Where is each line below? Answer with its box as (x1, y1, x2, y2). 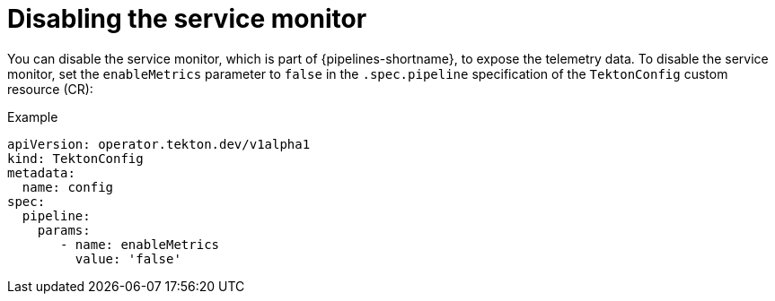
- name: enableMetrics (60, 236, 220, 252)
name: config (22, 179, 114, 194)
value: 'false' (75, 251, 181, 266)
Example (7, 108, 58, 125)
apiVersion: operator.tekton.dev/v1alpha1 (7, 136, 311, 151)
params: (37, 222, 91, 237)
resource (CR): (7, 81, 93, 97)
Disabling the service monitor (7, 4, 367, 34)
